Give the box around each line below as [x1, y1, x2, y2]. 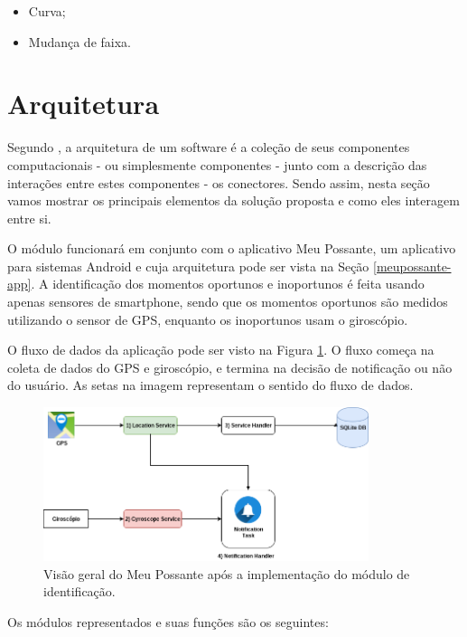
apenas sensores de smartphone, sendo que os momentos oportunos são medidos [7, 292, 448, 311]
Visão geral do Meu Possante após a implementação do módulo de [43, 564, 410, 583]
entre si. [7, 208, 51, 227]
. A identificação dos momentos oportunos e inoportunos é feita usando [31, 274, 425, 293]
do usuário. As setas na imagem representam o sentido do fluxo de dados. [7, 376, 414, 395]
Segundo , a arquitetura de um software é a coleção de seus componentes [7, 138, 410, 157]
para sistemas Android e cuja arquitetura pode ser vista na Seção [7, 256, 369, 275]
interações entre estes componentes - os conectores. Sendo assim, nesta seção [7, 173, 430, 192]
